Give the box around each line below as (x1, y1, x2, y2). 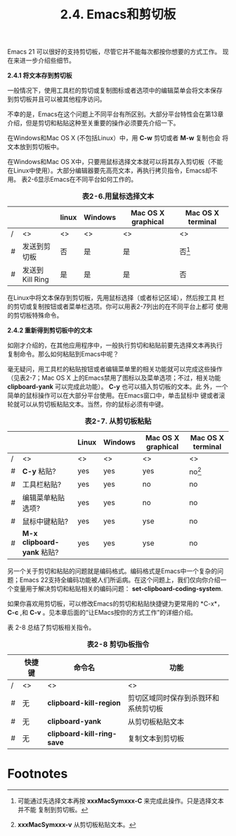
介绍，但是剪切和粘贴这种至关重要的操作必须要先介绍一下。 (7, 119, 180, 127)
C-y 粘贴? (22, 466, 56, 476)
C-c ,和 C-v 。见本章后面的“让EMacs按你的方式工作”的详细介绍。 (7, 609, 197, 617)
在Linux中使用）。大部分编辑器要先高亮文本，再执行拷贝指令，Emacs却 (7, 166, 212, 175)
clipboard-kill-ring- (47, 729, 117, 739)
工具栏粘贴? (22, 480, 62, 489)
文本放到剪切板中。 (7, 142, 63, 151)
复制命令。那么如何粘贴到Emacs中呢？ (7, 350, 119, 358)
